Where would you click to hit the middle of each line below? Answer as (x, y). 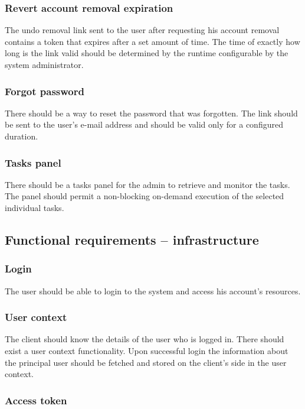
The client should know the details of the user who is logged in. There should (145, 339)
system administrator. (44, 64)
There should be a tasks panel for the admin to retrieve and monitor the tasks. (147, 184)
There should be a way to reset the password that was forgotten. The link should (151, 113)
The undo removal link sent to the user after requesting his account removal (142, 30)
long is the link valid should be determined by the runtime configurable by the (147, 53)
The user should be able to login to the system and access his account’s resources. (153, 290)
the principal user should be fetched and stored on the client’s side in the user (146, 362)
